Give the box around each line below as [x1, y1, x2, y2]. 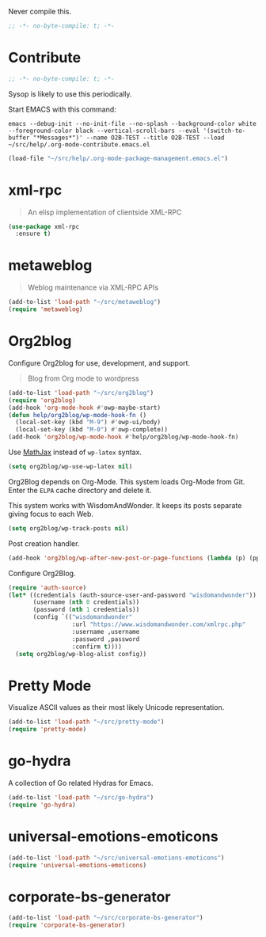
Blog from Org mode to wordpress [27, 374, 140, 383]
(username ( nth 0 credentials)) [32, 598, 140, 606]
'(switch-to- [203, 127, 246, 135]
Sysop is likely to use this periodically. [8, 89, 132, 98]
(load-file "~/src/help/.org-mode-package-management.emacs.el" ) [8, 154, 228, 162]
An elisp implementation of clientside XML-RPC [27, 207, 182, 217]
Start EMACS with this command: [8, 104, 116, 114]
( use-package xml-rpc [8, 222, 80, 230]
